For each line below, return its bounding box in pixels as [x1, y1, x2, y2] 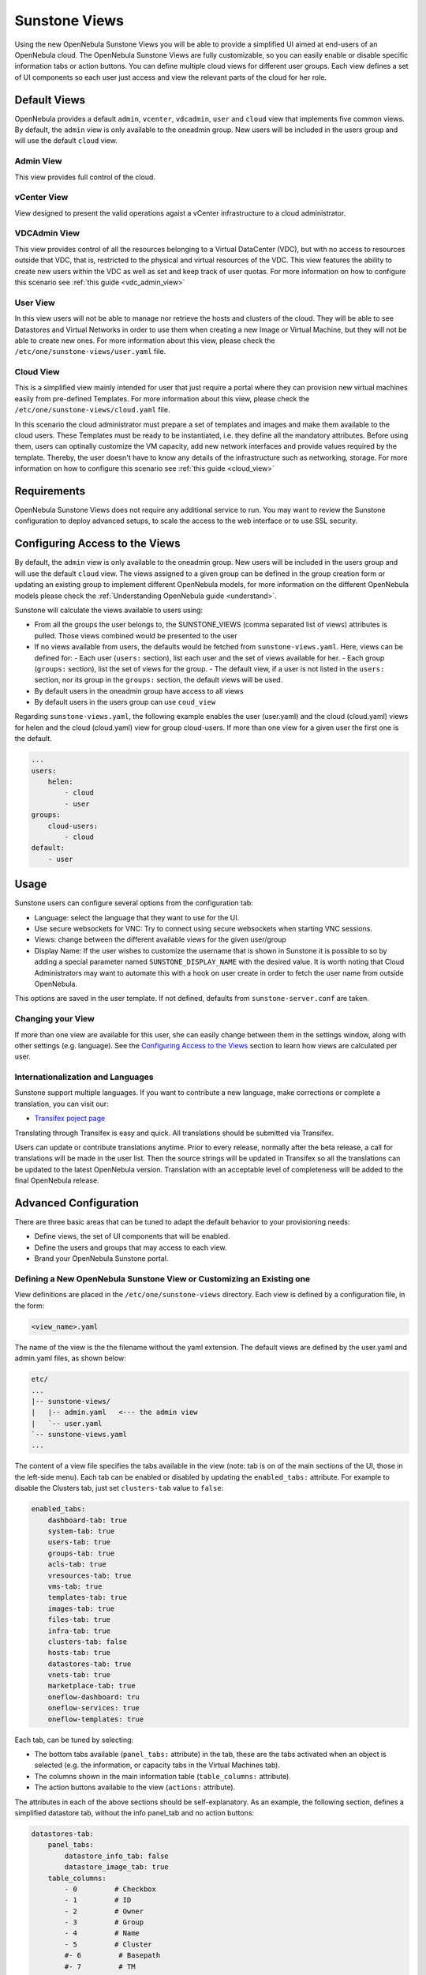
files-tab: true [47, 1616, 110, 1624]
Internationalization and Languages [14, 1071, 154, 1082]
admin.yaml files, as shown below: [14, 1353, 126, 1363]
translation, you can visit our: [14, 1099, 110, 1108]
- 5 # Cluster [64, 1939, 153, 1949]
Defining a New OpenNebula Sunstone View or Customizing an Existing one [14, 1273, 311, 1285]
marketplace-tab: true [47, 1681, 136, 1691]
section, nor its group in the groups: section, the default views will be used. [34, 675, 283, 685]
